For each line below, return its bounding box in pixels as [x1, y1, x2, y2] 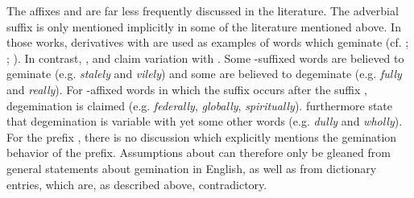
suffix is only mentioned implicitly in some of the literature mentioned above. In [6, 18, 401, 35]
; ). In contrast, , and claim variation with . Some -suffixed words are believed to [6, 49, 404, 66]
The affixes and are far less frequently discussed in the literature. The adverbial [6, 2, 399, 19]
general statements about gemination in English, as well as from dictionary [6, 159, 377, 176]
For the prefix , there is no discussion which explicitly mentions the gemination [6, 128, 397, 145]
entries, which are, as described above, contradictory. [6, 175, 267, 192]
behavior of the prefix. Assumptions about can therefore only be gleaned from [6, 144, 391, 161]
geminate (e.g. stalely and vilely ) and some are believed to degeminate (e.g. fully [6, 65, 402, 82]
